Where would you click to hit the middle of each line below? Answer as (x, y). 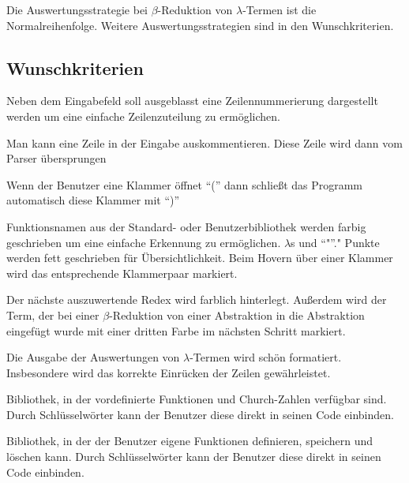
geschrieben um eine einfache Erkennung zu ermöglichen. (144, 242)
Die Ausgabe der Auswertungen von (93, 357)
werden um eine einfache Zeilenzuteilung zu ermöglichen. (143, 116)
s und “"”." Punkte (335, 242)
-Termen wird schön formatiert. (266, 357)
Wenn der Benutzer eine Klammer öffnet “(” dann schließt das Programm (185, 184)
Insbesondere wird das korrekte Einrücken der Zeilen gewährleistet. (169, 372)
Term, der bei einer (53, 315)
